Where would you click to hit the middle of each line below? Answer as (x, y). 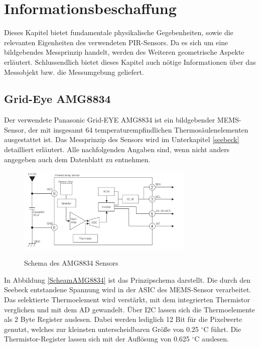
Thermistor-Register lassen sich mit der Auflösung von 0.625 (97, 339)
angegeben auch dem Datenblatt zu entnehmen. (77, 159)
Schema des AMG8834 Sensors (71, 263)
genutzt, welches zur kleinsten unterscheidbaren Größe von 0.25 (101, 329)
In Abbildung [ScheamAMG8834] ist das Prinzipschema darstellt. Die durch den (127, 279)
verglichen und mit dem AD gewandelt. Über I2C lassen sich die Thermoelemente (129, 309)
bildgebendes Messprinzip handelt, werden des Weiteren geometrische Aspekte (124, 52)
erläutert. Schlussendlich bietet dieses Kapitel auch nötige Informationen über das (130, 62)
